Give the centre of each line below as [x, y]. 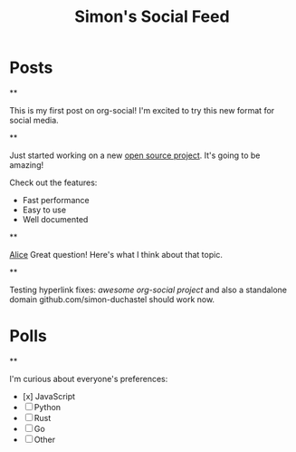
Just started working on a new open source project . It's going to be [135, 155]
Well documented [55, 219]
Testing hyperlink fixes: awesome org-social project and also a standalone [148, 290]
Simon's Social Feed [152, 17]
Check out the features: [53, 182]
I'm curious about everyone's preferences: [89, 378]
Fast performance [56, 200]
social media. [34, 120]
